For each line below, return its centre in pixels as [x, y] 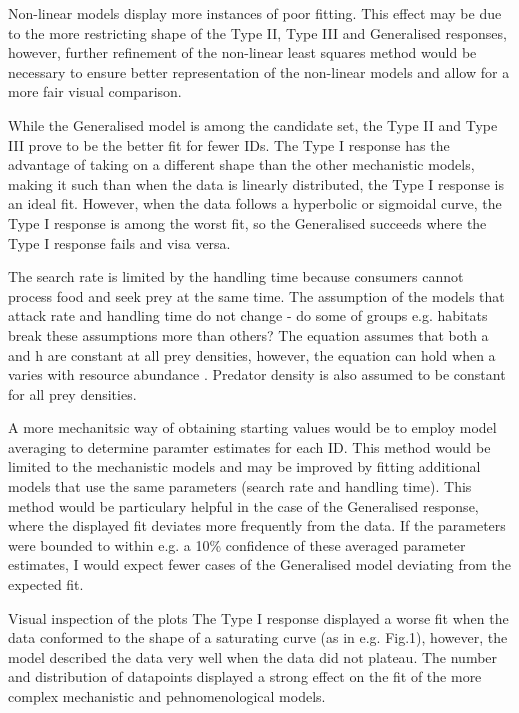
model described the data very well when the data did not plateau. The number [253, 656]
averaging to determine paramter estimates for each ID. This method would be [249, 446]
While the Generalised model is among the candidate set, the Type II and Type [253, 124]
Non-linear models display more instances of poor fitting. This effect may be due [255, 13]
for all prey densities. [72, 393]
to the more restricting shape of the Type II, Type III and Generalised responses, [257, 32]
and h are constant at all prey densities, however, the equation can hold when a [252, 354]
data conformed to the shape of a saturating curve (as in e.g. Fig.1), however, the [258, 637]
